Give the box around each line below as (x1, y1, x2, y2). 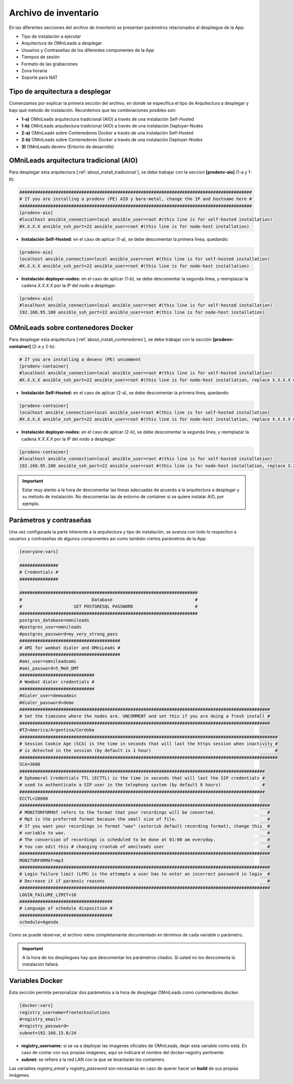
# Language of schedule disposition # (19, 906, 113, 911)
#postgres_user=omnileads (19, 624, 82, 630)
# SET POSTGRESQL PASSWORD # (19, 604, 198, 609)
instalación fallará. (22, 961, 59, 967)
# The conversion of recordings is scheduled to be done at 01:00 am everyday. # (19, 837, 270, 843)
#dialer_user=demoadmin (19, 693, 77, 699)
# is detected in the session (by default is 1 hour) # (19, 748, 278, 754)
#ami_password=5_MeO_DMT (19, 665, 79, 671)
